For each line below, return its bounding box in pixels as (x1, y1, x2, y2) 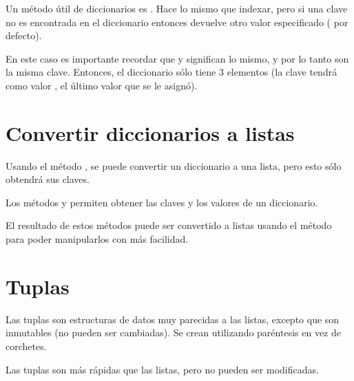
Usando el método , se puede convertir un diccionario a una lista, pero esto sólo (6, 158, 342, 173)
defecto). (6, 28, 42, 43)
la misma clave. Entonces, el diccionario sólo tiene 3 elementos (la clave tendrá (6, 65, 337, 79)
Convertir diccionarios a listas (6, 118, 295, 146)
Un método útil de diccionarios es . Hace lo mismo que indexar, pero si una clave (6, 1, 348, 15)
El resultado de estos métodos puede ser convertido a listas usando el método (6, 218, 332, 232)
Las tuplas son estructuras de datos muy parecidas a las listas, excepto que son (6, 312, 340, 326)
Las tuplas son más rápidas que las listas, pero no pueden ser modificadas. (6, 362, 319, 376)
